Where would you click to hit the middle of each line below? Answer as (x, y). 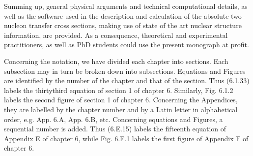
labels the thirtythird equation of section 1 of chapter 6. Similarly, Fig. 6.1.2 (119, 90)
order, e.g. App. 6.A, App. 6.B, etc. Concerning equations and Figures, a (113, 119)
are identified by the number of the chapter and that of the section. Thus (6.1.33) (127, 80)
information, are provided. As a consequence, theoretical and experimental (116, 35)
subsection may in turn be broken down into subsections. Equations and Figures (125, 71)
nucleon (15, 25)
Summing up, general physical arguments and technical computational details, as (126, 6)
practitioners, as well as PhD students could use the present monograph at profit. (126, 45)
